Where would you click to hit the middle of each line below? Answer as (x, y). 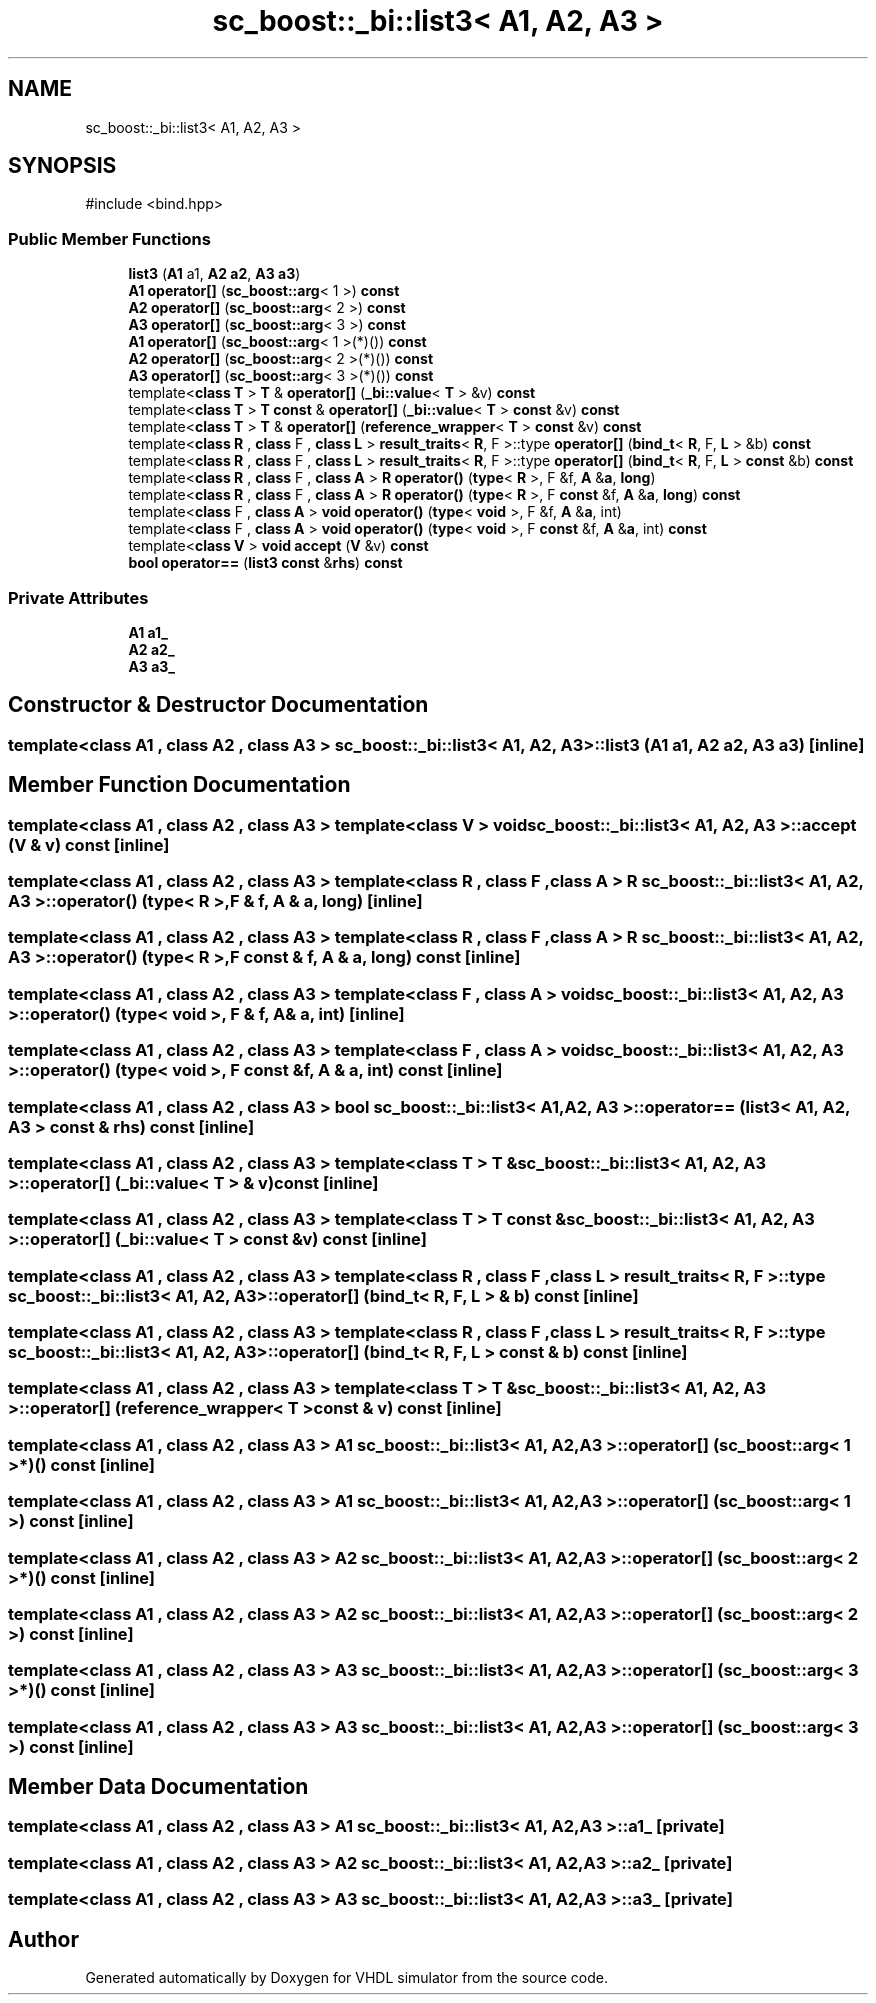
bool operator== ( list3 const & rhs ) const (265, 563)
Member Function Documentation (179, 785)
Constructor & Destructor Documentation (218, 705)
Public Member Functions (109, 238)
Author (43, 1939)
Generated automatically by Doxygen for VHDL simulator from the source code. (347, 1978)
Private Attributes (78, 597)
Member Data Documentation (158, 1787)
